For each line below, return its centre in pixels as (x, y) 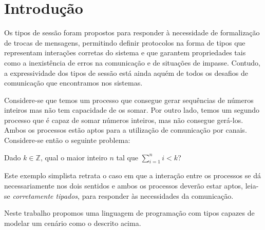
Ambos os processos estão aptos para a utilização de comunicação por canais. (126, 130)
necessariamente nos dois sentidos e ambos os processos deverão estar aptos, (124, 186)
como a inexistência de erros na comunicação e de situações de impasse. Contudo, (132, 62)
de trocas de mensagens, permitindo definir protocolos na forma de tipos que (125, 42)
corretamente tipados (45, 195)
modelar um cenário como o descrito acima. (73, 223)
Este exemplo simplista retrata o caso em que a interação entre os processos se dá (132, 175)
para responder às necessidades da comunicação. (158, 195)
